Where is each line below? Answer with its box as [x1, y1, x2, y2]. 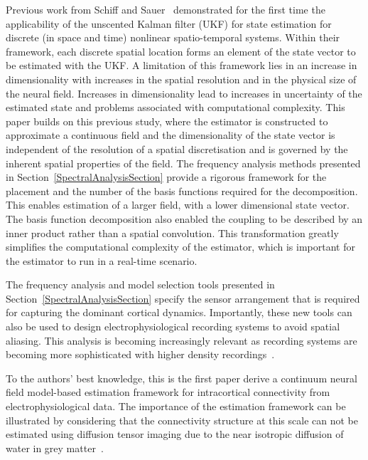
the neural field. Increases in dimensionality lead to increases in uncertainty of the [6, 85, 362, 100]
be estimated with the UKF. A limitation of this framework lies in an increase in [6, 58, 357, 73]
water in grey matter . [6, 440, 104, 455]
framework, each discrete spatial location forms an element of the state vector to [6, 43, 356, 58]
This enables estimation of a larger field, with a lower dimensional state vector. [6, 197, 350, 212]
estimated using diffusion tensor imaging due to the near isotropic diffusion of [6, 427, 344, 441]
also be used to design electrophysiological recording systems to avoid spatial [6, 319, 340, 334]
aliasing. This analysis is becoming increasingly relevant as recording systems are [6, 333, 357, 347]
